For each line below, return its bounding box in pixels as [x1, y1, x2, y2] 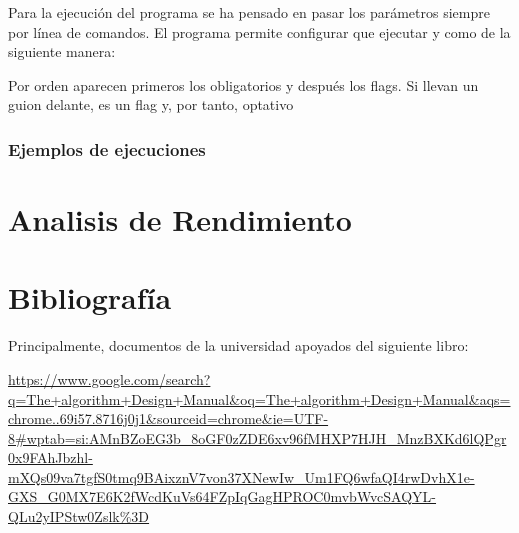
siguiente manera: [8, 41, 116, 62]
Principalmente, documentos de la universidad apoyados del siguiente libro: [8, 335, 469, 356]
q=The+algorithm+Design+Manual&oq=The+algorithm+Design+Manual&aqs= [8, 388, 511, 409]
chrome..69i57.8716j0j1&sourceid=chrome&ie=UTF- [8, 408, 329, 429]
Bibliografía [8, 277, 172, 318]
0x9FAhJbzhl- [8, 447, 93, 468]
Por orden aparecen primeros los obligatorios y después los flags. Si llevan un [8, 74, 479, 95]
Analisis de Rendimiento [8, 199, 352, 239]
